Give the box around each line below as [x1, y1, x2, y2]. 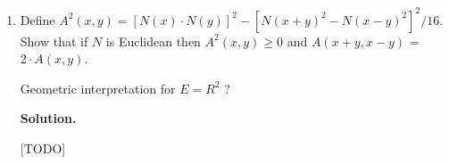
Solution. [20, 109, 77, 127]
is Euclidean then [105, 31, 201, 50]
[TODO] [20, 138, 66, 157]
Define [20, 10, 55, 29]
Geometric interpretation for [20, 78, 176, 97]
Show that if [20, 31, 88, 50]
